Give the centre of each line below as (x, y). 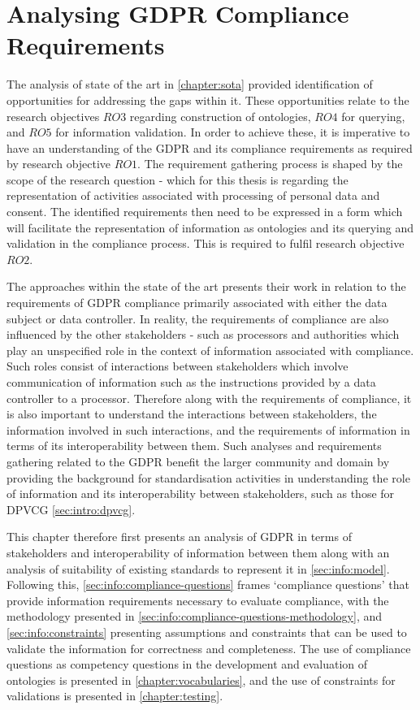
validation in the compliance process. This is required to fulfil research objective (206, 243)
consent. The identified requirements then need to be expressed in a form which (205, 212)
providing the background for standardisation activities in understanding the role (208, 477)
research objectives (53, 116)
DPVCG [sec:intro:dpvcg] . (71, 509)
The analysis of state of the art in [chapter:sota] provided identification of (190, 84)
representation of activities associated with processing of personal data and (193, 195)
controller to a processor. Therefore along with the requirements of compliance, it (209, 398)
